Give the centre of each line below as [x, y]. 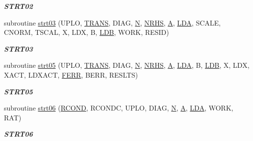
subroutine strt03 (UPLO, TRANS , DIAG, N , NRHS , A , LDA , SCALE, [112, 22]
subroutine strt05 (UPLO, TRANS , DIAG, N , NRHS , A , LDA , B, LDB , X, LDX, [127, 65]
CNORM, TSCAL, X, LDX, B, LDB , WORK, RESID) [87, 32]
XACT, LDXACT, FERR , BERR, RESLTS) [71, 74]
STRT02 [18, 6]
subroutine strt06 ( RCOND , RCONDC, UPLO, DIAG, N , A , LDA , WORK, [119, 108]
